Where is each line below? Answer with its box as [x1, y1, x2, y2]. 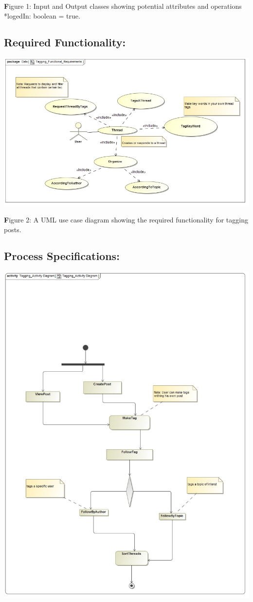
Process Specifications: [4, 248, 120, 263]
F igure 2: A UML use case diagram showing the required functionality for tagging [4, 215, 248, 225]
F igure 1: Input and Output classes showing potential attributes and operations [4, 1, 242, 11]
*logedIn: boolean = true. [4, 10, 80, 20]
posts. [4, 224, 21, 234]
